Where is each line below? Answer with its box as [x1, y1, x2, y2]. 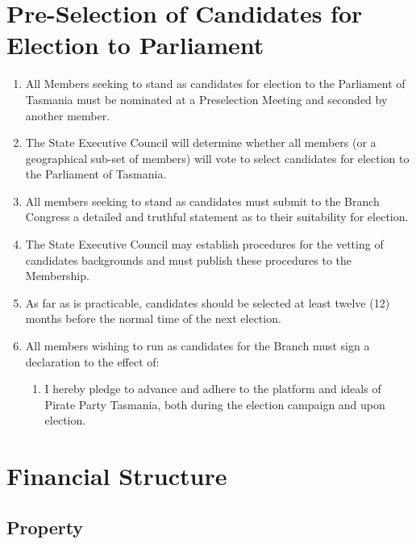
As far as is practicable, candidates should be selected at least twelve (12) [25, 294, 390, 311]
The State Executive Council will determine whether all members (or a [25, 134, 376, 151]
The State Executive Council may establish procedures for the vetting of [25, 236, 384, 253]
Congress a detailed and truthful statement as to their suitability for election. [25, 208, 409, 225]
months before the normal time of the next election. [25, 310, 281, 327]
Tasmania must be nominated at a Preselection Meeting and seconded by [25, 90, 388, 107]
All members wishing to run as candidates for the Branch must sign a [25, 337, 370, 354]
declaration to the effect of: [25, 353, 160, 370]
